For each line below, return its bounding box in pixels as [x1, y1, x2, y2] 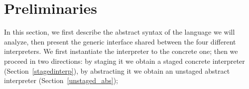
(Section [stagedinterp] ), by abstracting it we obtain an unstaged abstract [4, 65, 230, 76]
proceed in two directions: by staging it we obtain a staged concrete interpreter [4, 55, 245, 66]
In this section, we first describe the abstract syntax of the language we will [4, 27, 235, 37]
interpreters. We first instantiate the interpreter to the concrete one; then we [4, 46, 238, 56]
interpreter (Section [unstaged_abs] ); [4, 75, 118, 86]
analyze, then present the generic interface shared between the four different [4, 36, 236, 46]
